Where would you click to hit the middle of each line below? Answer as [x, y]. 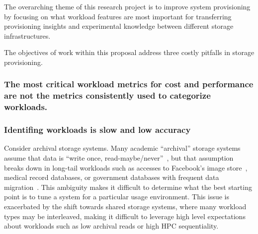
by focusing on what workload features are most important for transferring [118, 16]
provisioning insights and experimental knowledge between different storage [119, 26]
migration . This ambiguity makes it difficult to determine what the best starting [128, 187]
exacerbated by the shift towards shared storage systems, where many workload [125, 206]
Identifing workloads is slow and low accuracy [97, 130]
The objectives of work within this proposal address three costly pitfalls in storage [129, 52]
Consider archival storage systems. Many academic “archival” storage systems [122, 148]
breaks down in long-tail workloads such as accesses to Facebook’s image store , [126, 167]
